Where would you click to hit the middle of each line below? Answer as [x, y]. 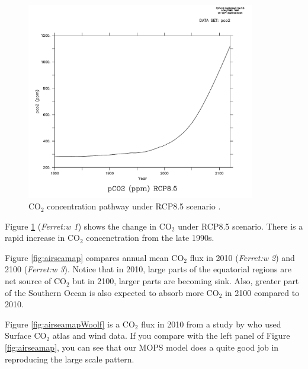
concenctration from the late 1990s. [150, 238]
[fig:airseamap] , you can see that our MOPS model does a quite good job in [142, 347]
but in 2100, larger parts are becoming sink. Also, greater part [186, 281]
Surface [18, 335]
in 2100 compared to [262, 292]
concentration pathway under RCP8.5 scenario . [134, 206]
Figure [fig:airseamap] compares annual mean [87, 257]
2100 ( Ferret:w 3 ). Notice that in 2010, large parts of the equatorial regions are [148, 269]
